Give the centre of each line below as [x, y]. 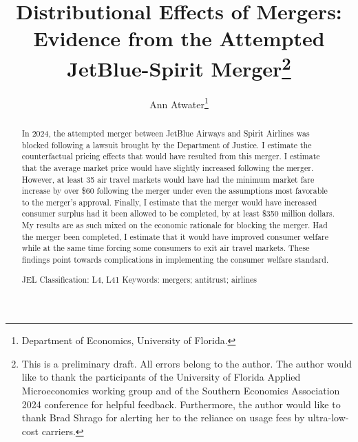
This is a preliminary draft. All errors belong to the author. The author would [187, 363]
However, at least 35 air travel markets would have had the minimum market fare [168, 179]
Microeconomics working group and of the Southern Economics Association [181, 391]
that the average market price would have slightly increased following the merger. [168, 167]
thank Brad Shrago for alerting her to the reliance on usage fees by [163, 418]
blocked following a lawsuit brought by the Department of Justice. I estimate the [167, 144]
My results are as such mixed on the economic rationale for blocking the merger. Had [175, 225]
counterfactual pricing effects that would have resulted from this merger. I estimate [171, 156]
